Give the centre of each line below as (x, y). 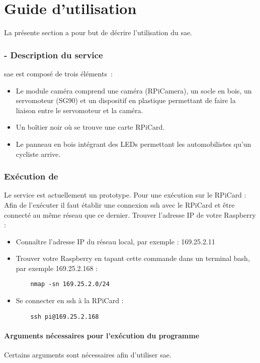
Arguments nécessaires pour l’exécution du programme (102, 335)
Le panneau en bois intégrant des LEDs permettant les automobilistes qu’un (134, 144)
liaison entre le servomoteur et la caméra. (79, 110)
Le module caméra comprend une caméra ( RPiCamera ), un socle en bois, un (134, 90)
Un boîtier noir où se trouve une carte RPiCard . (90, 127)
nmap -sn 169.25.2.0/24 (70, 284)
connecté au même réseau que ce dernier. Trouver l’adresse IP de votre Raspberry (130, 214)
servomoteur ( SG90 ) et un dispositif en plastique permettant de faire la (126, 100)
